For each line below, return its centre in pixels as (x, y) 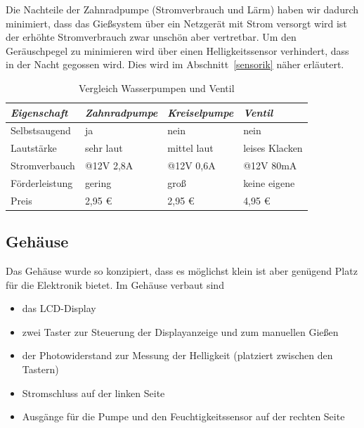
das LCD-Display (59, 308)
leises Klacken (273, 148)
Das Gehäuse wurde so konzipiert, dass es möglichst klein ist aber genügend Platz (182, 271)
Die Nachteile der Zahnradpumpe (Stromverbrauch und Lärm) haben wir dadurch (182, 9)
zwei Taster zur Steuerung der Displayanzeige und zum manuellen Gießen (180, 331)
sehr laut (104, 148)
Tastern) (40, 369)
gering (98, 182)
